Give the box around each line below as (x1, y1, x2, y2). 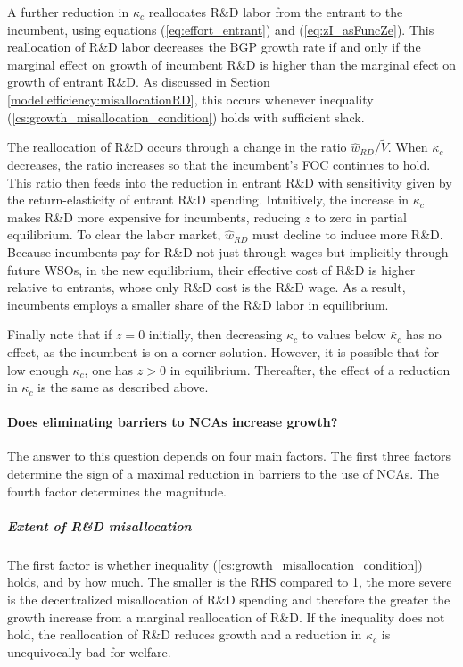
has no (405, 325, 442, 344)
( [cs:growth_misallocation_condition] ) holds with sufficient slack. (7, 107, 365, 126)
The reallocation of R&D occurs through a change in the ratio (7, 138, 347, 156)
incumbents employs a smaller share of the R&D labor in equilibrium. (7, 295, 389, 313)
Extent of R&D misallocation (7, 516, 192, 535)
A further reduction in (7, 3, 129, 21)
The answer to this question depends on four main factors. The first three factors (7, 446, 451, 465)
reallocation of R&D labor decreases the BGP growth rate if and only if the (7, 38, 421, 56)
